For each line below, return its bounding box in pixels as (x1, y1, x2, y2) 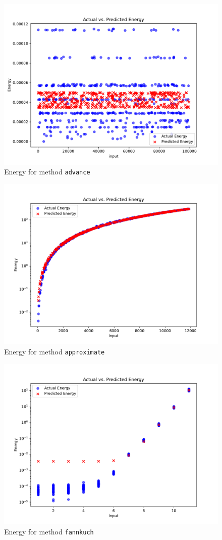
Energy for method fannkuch (4, 526, 94, 536)
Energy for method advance (4, 166, 90, 177)
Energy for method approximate (4, 346, 105, 356)
